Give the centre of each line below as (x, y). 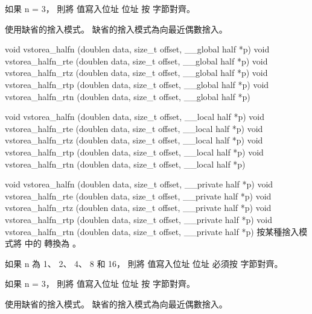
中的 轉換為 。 (53, 243)
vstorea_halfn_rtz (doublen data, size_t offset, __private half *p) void (138, 208)
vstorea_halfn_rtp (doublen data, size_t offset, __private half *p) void (138, 219)
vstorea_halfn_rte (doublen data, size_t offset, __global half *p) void (136, 61)
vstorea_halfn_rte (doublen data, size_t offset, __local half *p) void (134, 128)
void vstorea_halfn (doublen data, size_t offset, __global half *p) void (137, 49)
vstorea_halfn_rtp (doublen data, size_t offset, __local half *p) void (134, 152)
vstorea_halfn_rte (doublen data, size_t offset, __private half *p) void (138, 196)
